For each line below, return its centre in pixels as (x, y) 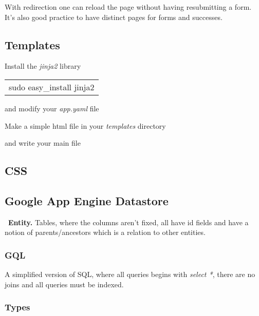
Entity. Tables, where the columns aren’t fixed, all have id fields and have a (128, 222)
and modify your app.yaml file (52, 108)
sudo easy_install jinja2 (52, 87)
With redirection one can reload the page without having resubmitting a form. (128, 7)
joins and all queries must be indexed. (64, 284)
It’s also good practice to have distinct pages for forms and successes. (114, 17)
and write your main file (43, 143)
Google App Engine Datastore (87, 200)
